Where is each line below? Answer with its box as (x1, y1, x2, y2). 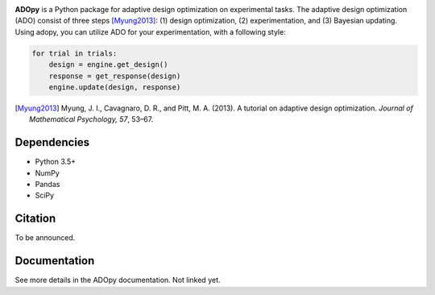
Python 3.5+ (35, 157, 77, 167)
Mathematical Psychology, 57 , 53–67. (29, 114, 154, 124)
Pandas (35, 180, 60, 189)
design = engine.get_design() (48, 60, 168, 69)
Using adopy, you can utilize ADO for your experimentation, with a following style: (14, 27, 286, 36)
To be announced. (14, 233, 76, 243)
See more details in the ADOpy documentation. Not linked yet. (14, 275, 221, 285)
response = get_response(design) (48, 71, 181, 81)
